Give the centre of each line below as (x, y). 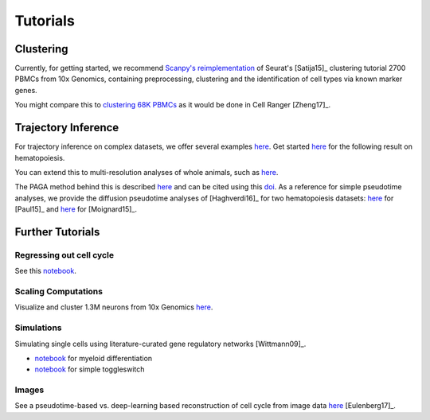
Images (29, 390)
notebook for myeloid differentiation (94, 358)
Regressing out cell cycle (64, 255)
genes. (26, 90)
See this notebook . (46, 271)
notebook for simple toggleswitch (90, 369)
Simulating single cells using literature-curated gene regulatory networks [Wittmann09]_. (160, 344)
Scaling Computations (59, 292)
